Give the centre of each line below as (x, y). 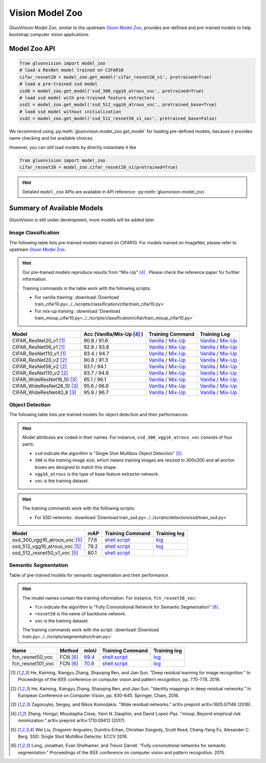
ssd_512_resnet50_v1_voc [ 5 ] (45, 553)
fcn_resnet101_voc (33, 663)
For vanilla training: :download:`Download (77, 297)
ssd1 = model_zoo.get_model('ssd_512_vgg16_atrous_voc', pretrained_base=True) (118, 105)
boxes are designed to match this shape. (76, 467)
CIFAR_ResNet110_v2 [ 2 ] (40, 373)
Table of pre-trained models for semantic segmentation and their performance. (89, 575)
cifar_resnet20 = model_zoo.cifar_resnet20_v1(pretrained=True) (99, 167)
